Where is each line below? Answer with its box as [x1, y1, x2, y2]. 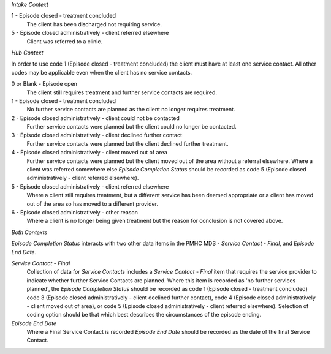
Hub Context [11, 49, 44, 56]
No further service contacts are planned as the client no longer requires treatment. [26, 106, 235, 113]
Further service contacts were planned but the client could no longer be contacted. [26, 123, 237, 130]
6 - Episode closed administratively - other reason [11, 208, 138, 216]
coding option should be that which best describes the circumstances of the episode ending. [26, 311, 262, 318]
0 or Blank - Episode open [11, 80, 78, 88]
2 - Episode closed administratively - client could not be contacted [11, 114, 180, 122]
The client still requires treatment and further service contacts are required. [26, 89, 218, 96]
